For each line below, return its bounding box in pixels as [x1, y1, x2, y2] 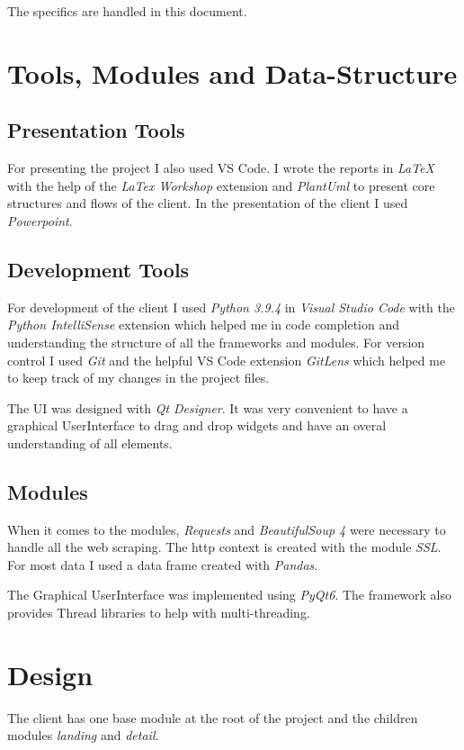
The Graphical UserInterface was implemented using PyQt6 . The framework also [7, 585, 452, 604]
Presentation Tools [7, 116, 185, 144]
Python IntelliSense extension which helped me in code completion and [7, 315, 400, 334]
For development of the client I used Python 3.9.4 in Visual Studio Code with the [7, 297, 455, 316]
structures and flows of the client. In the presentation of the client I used [7, 194, 408, 212]
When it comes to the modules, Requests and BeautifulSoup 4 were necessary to [7, 520, 446, 538]
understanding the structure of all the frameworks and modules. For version [7, 332, 425, 351]
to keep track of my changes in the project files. [7, 368, 270, 387]
